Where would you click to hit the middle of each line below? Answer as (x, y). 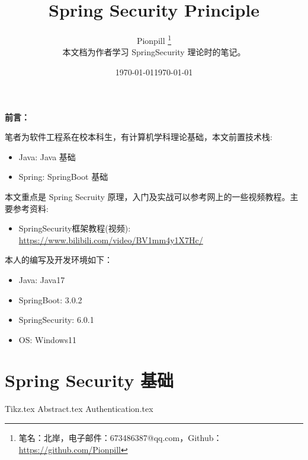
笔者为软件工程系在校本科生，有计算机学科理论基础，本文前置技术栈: (139, 137)
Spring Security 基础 (89, 380)
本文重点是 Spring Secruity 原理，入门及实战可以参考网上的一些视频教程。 (147, 196)
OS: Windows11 (48, 339)
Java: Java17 (42, 279)
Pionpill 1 (154, 39)
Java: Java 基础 (47, 156)
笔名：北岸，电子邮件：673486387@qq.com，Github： (120, 437)
